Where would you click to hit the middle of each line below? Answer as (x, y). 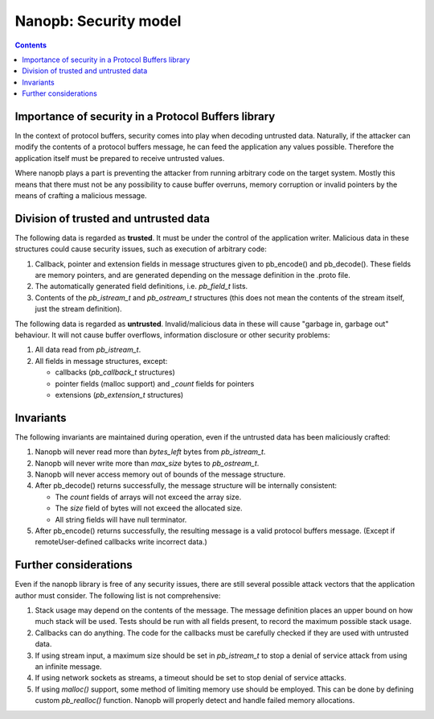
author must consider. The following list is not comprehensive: (118, 595)
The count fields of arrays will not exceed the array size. (148, 497)
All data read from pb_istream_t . (88, 349)
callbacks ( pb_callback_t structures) (115, 372)
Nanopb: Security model (98, 21)
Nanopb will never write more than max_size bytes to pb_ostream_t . (147, 463)
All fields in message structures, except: (101, 361)
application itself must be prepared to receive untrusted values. (120, 158)
